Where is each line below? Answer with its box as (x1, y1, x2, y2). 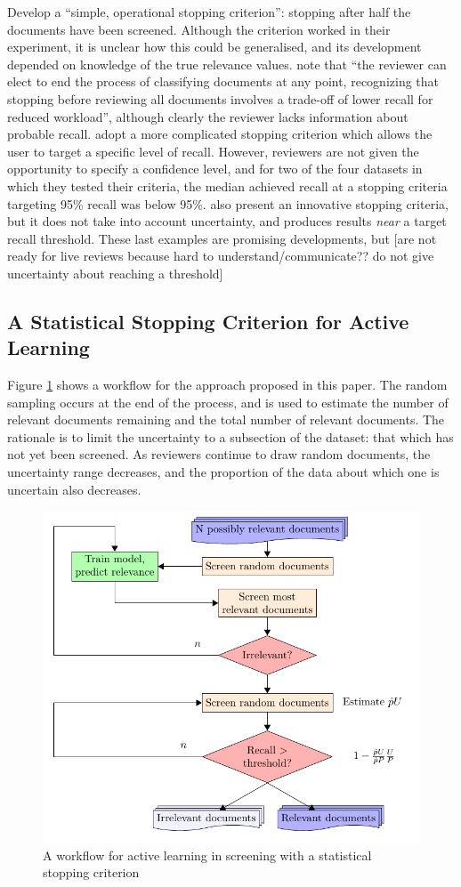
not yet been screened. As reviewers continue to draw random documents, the (7, 445, 431, 464)
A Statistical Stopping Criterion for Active (7, 307, 409, 335)
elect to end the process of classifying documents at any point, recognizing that (7, 72, 440, 91)
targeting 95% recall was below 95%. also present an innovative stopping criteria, (7, 194, 449, 213)
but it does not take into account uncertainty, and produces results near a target (7, 212, 447, 230)
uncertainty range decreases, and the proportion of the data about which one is (7, 463, 440, 481)
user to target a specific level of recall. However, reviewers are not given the (7, 141, 419, 160)
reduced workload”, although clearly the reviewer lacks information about (7, 107, 408, 125)
